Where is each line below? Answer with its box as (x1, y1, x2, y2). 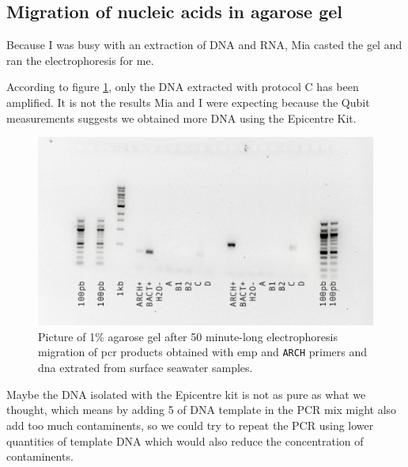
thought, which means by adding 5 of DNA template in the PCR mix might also (6, 401, 397, 418)
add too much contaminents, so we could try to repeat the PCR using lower (6, 416, 374, 433)
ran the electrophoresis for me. (6, 51, 154, 68)
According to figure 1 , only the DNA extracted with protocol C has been (6, 78, 359, 95)
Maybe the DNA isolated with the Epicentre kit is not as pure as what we (6, 385, 366, 402)
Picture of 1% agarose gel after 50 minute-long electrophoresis (38, 328, 338, 344)
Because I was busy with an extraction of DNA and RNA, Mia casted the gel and (6, 36, 402, 53)
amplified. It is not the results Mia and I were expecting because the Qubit (6, 93, 370, 110)
